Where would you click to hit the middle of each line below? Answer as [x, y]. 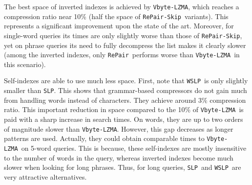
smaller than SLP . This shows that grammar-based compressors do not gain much [126, 90]
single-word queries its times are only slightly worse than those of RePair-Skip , [123, 35]
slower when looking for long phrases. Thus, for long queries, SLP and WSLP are [123, 167]
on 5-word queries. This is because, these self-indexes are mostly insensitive [134, 148]
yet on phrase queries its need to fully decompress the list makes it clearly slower [125, 45]
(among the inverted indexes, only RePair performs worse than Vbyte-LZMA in [122, 55]
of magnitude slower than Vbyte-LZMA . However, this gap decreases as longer [119, 128]
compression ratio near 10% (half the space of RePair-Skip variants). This [116, 16]
